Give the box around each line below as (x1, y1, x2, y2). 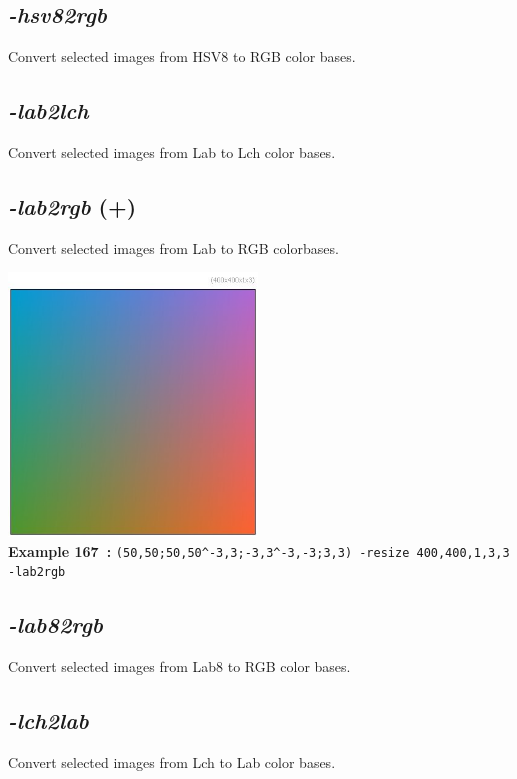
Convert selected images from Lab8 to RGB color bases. (8, 656, 351, 677)
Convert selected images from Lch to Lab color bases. (8, 751, 336, 772)
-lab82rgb (8, 609, 103, 640)
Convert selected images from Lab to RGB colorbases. (8, 237, 339, 258)
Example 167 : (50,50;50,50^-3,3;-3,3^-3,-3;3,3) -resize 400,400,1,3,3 (8, 540, 510, 561)
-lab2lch (8, 95, 89, 126)
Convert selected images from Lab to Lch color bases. (8, 142, 336, 162)
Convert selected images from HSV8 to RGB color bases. (8, 46, 356, 67)
